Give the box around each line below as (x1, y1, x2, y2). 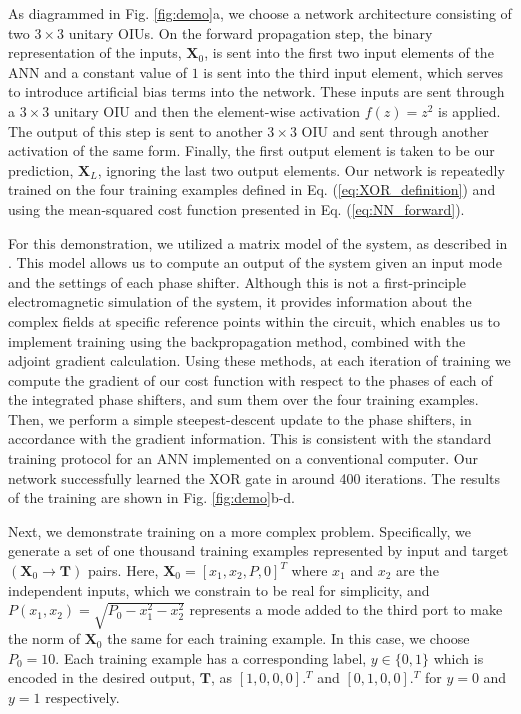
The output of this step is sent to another (8, 120, 263, 141)
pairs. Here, (87, 560, 159, 581)
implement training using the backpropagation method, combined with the (8, 330, 466, 351)
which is (433, 647, 484, 668)
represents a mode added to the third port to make (189, 599, 503, 620)
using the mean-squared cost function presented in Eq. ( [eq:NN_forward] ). (8, 198, 465, 219)
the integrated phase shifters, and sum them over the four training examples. (8, 389, 479, 410)
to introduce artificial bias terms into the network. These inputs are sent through (8, 81, 505, 102)
